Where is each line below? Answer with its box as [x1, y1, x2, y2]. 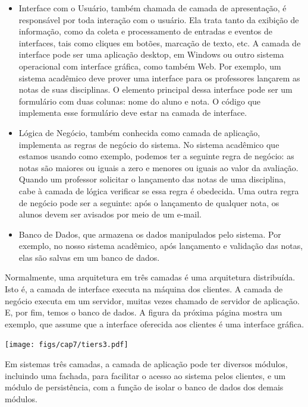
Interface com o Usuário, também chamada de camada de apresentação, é [18, 2, 287, 14]
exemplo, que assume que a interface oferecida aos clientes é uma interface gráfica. [5, 317, 304, 330]
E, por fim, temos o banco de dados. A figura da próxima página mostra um [5, 306, 282, 318]
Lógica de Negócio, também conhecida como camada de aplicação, [18, 126, 260, 138]
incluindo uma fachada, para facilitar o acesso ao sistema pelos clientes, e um [5, 369, 286, 381]
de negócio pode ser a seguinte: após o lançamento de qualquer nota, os [18, 196, 279, 209]
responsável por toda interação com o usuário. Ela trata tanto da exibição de [18, 13, 299, 26]
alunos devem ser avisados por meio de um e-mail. [18, 208, 202, 220]
